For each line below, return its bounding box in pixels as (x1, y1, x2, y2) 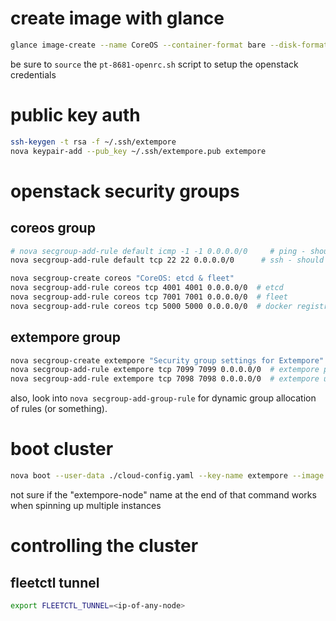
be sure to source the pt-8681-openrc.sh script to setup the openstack (10, 58, 299, 70)
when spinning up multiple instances (10, 500, 162, 511)
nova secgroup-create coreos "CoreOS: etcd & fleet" (10, 273, 235, 284)
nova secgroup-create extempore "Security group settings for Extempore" (10, 355, 325, 366)
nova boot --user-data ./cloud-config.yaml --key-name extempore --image (10, 471, 325, 481)
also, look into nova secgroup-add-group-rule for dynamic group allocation (10, 392, 317, 404)
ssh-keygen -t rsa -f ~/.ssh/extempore (10, 137, 177, 147)
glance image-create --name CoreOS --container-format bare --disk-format (10, 40, 329, 50)
